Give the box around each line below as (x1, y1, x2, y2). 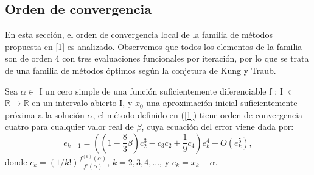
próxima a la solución (5, 108, 85, 121)
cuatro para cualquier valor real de (5, 120, 134, 133)
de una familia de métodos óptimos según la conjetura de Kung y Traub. (5, 63, 276, 76)
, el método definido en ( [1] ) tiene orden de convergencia (92, 108, 303, 121)
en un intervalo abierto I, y (32, 96, 133, 109)
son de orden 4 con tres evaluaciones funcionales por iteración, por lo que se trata (5, 52, 309, 65)
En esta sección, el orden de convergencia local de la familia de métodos (5, 28, 273, 41)
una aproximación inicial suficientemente (146, 96, 298, 109)
